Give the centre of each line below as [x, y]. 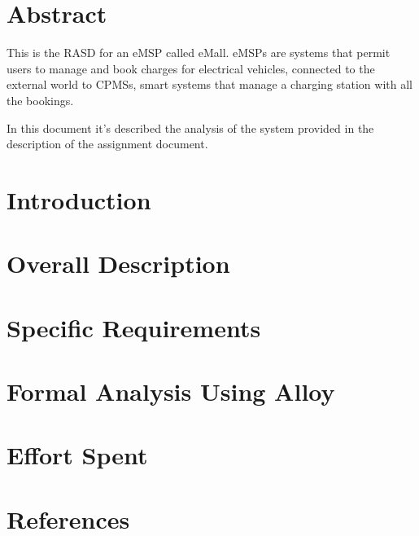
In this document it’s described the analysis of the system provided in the [190, 127]
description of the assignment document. [107, 144]
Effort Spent [77, 455]
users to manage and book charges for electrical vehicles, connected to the [191, 68]
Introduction [79, 199]
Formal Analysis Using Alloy [171, 391]
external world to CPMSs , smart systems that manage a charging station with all [209, 84]
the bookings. [40, 100]
